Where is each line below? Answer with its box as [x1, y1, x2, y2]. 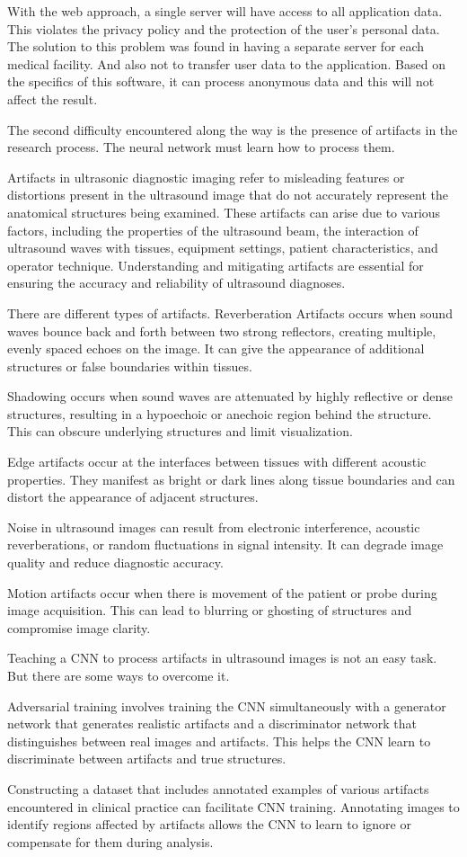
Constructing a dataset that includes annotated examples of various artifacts [7, 779, 429, 798]
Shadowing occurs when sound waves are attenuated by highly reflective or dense [7, 387, 453, 406]
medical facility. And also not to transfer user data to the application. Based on [7, 54, 445, 73]
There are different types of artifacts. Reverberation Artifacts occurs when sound [7, 303, 453, 322]
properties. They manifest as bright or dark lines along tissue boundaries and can [7, 469, 455, 488]
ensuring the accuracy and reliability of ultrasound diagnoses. [7, 273, 346, 292]
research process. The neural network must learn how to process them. [7, 138, 395, 156]
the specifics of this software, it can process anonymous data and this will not [7, 72, 435, 91]
